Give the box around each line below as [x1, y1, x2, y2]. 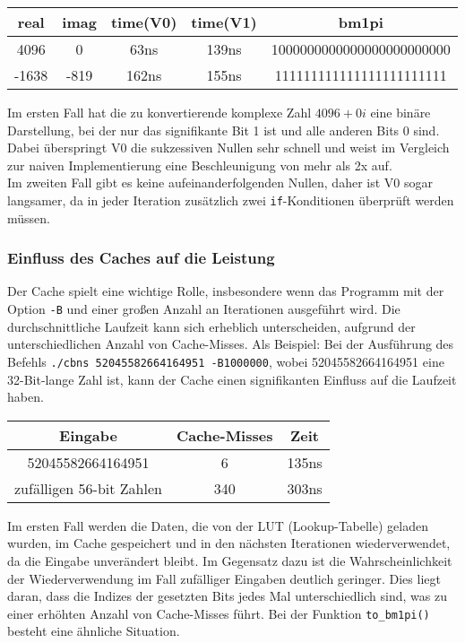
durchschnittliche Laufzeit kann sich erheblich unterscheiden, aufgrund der [7, 317, 416, 335]
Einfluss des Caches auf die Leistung [7, 247, 275, 269]
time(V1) [191, 12, 257, 32]
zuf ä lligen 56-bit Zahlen [14, 477, 162, 499]
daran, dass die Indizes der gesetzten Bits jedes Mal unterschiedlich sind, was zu [7, 587, 447, 605]
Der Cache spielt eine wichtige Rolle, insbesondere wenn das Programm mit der [7, 282, 444, 300]
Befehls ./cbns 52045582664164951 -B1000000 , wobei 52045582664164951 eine [7, 352, 444, 370]
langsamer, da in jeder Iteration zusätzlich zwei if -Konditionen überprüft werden [7, 190, 454, 209]
